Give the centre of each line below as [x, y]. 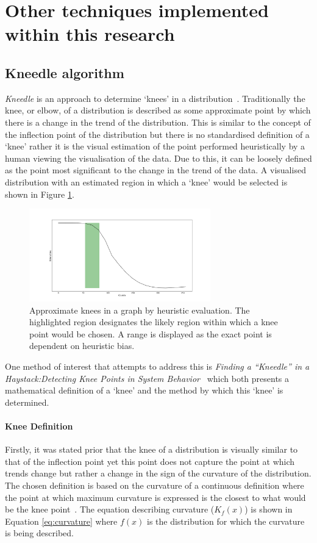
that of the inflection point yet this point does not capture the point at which [150, 461]
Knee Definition [39, 426]
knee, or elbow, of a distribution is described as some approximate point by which [158, 110]
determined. [27, 402]
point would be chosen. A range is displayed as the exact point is [151, 333]
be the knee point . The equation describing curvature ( [110, 509]
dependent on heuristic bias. [82, 346]
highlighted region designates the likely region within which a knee [154, 322]
